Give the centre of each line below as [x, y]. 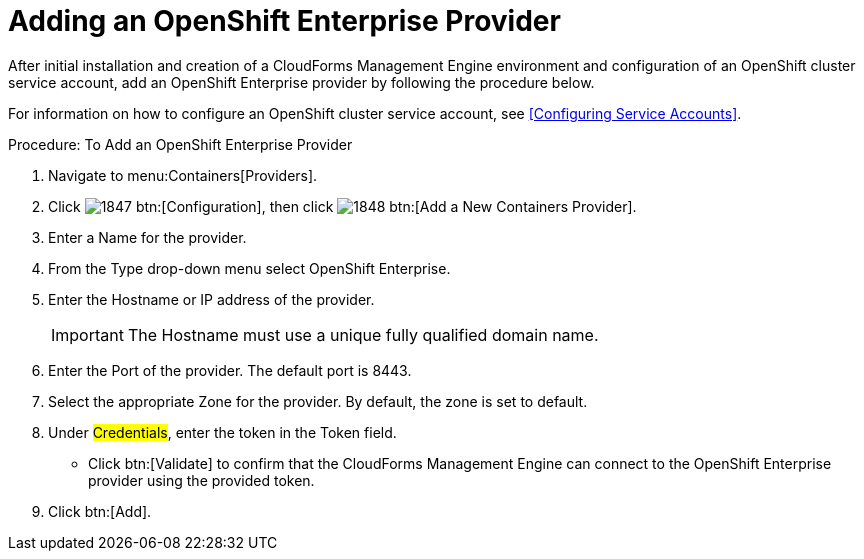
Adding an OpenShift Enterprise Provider [284, 21]
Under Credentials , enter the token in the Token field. [222, 432]
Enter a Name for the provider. [147, 237]
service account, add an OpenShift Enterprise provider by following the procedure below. [301, 82]
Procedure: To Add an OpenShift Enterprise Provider [180, 144]
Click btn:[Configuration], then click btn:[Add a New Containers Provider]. [342, 206]
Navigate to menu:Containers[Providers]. [183, 175]
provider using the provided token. [201, 480]
